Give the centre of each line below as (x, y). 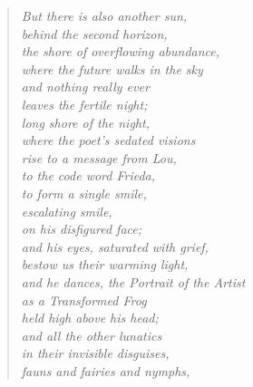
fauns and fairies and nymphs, (106, 370)
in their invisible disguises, (95, 353)
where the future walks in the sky (112, 68)
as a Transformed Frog (84, 300)
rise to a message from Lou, (99, 157)
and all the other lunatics (92, 335)
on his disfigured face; (82, 229)
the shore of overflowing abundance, (121, 51)
